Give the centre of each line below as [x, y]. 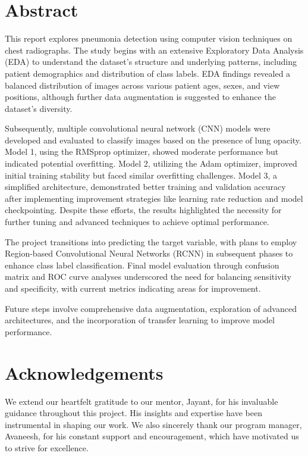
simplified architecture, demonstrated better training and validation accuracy [145, 187]
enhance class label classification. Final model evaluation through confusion [142, 265]
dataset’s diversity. [39, 108]
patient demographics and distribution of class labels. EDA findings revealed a [148, 73]
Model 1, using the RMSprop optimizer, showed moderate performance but [142, 152]
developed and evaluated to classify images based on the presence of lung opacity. [153, 140]
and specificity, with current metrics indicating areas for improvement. [133, 288]
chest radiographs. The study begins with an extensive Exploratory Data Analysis [154, 50]
